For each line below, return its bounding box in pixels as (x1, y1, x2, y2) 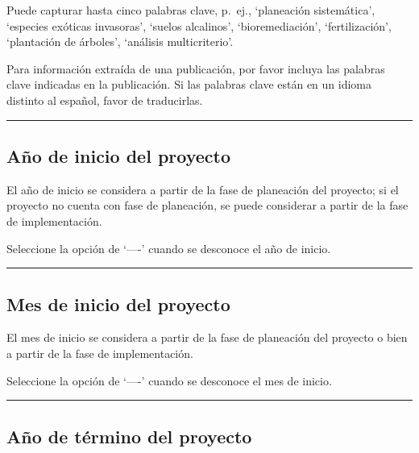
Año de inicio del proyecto (6, 143, 231, 168)
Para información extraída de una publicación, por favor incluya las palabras (6, 60, 385, 77)
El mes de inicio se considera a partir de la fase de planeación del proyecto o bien (6, 329, 408, 346)
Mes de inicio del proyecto (6, 291, 230, 316)
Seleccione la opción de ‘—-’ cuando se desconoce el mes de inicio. (6, 372, 332, 389)
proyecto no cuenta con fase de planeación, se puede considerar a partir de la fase (6, 197, 409, 214)
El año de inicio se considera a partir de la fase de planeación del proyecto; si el (6, 181, 399, 197)
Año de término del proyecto (6, 423, 252, 448)
